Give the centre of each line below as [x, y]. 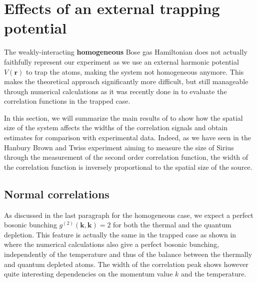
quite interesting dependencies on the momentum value [88, 274]
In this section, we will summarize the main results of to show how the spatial [123, 117]
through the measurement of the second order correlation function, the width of [126, 157]
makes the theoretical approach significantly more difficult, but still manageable [126, 81]
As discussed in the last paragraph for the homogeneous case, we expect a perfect [129, 215]
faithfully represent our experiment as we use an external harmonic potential [121, 61]
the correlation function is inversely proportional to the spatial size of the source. [128, 167]
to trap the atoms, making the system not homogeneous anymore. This [135, 71]
